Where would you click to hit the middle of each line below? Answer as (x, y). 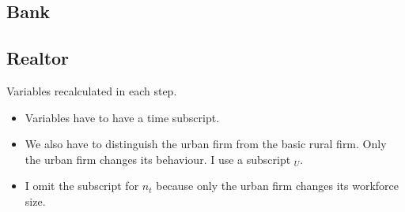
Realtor (38, 58)
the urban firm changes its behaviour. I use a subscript (158, 159)
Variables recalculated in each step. (92, 90)
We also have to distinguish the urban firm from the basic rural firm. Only (206, 144)
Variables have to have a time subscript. (122, 117)
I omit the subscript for (82, 186)
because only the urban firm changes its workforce (278, 186)
